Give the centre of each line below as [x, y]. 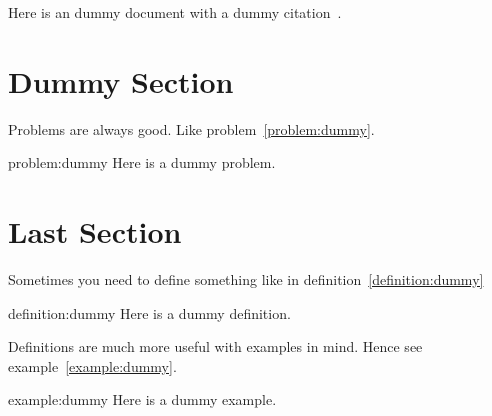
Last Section [95, 231]
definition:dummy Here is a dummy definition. [149, 312]
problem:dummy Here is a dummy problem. [142, 162]
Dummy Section [121, 80]
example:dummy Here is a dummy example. [142, 399]
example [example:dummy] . [92, 365]
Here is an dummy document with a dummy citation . [175, 12]
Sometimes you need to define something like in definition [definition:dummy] [246, 279]
